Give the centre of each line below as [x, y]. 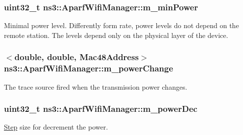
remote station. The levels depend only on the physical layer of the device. [116, 35]
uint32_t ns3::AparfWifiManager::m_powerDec [101, 109]
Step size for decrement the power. [56, 127]
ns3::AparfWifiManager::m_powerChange [89, 68]
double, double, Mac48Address [76, 57]
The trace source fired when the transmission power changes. [96, 86]
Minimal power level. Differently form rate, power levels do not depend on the [121, 25]
